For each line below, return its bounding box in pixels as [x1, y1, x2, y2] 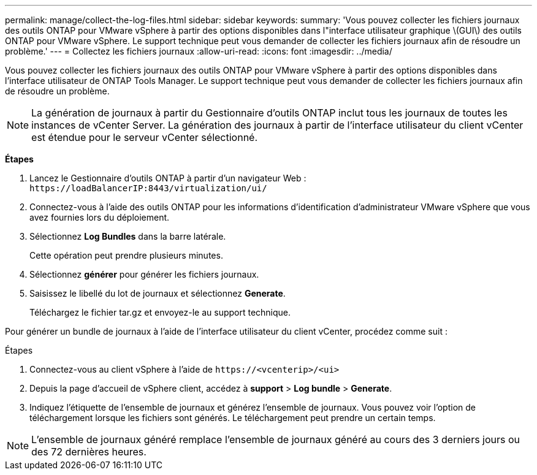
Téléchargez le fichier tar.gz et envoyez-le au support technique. [29, 307, 291, 317]
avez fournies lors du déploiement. [29, 212, 170, 222]
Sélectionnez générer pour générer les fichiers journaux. [29, 269, 259, 279]
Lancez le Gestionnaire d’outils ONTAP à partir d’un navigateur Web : [29, 173, 307, 183]
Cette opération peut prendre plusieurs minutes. [29, 250, 223, 260]
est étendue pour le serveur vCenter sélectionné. [31, 131, 258, 143]
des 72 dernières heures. [31, 446, 147, 458]
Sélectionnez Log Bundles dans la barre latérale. [29, 231, 226, 241]
